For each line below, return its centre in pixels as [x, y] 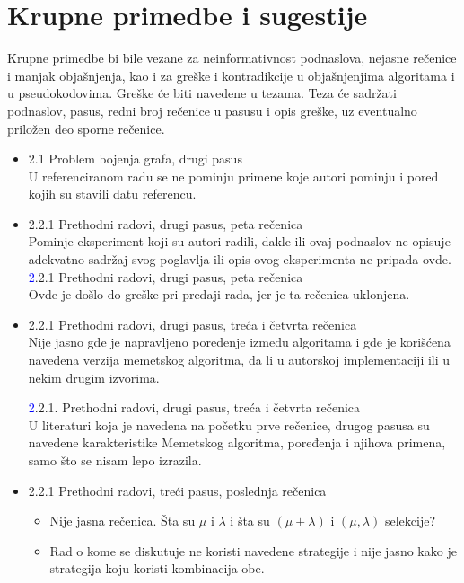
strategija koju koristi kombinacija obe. [157, 568]
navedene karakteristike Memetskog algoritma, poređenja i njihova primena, [237, 442]
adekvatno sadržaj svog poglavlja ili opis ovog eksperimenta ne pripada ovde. [240, 259]
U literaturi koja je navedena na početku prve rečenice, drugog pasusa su [229, 424]
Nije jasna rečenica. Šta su [123, 521]
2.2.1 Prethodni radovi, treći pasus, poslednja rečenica [177, 490]
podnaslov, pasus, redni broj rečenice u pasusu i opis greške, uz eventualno [212, 110]
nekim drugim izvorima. [94, 377]
